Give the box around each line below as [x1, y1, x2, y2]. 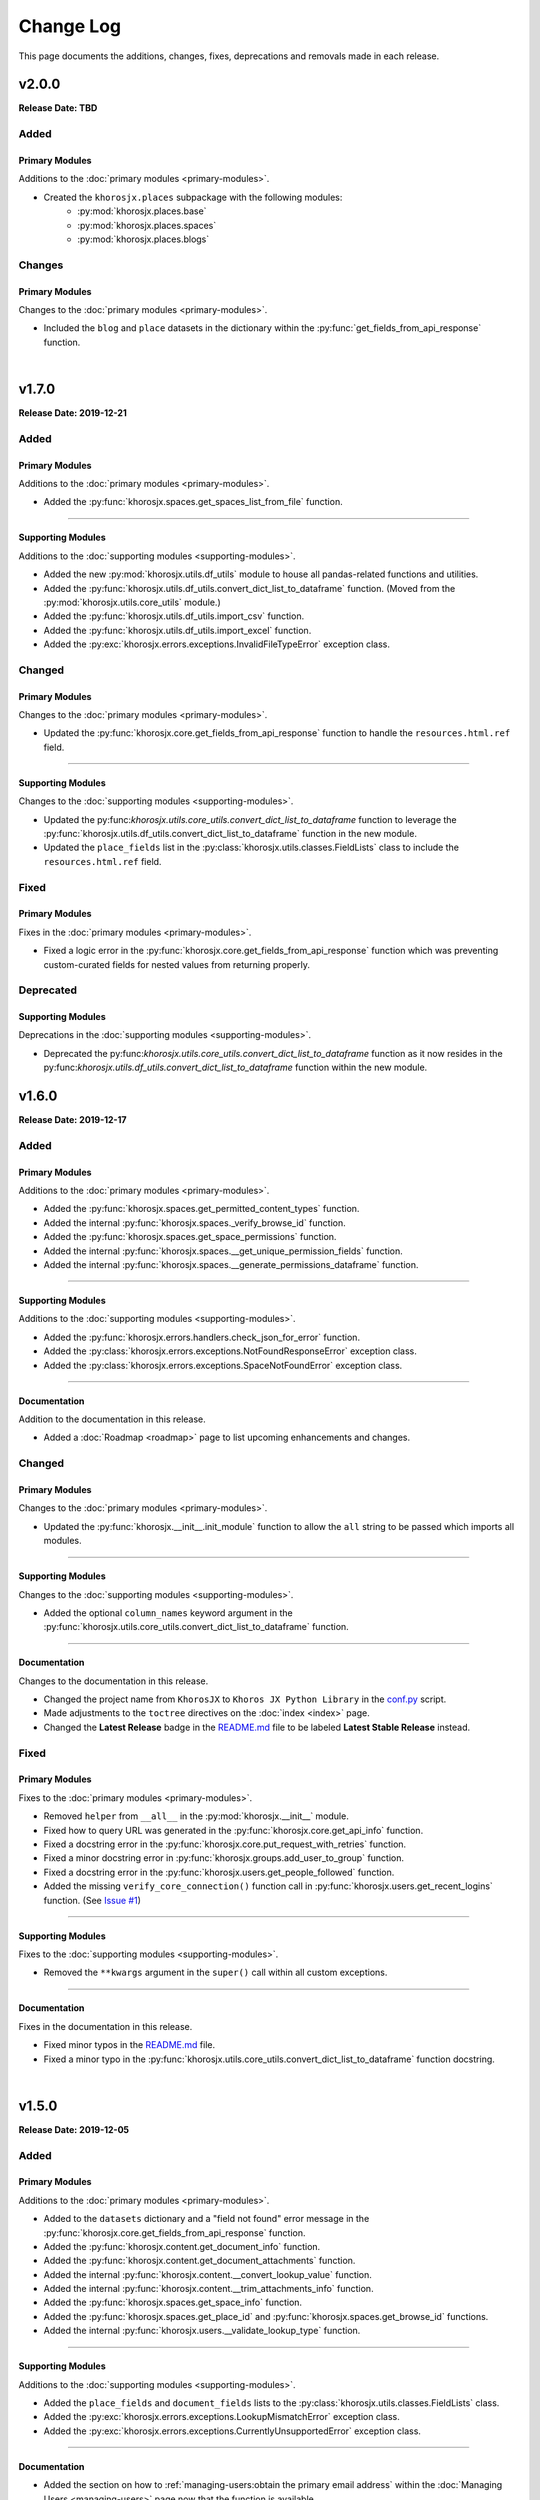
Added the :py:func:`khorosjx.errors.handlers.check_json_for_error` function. [43, 1331, 360, 1343]
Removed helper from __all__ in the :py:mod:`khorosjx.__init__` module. [43, 1810, 349, 1822]
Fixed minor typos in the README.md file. [43, 2039, 215, 2051]
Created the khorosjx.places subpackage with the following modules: [43, 191, 343, 203]
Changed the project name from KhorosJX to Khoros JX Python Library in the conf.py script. [43, 1693, 447, 1705]
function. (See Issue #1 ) [43, 1894, 142, 1906]
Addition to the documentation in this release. [18, 1413, 207, 1425]
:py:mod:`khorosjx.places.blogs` [77, 233, 210, 245]
